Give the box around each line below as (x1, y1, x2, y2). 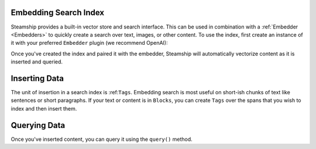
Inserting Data (11, 73, 64, 83)
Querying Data (11, 120, 66, 130)
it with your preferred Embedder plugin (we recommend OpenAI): (11, 40, 168, 47)
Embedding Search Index (11, 8, 105, 17)
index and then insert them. (11, 105, 77, 112)
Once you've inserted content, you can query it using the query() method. (11, 136, 193, 143)
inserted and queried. (11, 58, 63, 65)
